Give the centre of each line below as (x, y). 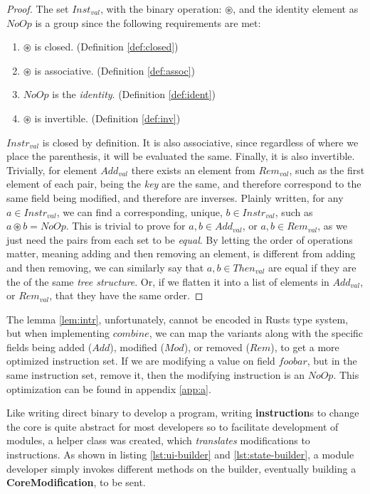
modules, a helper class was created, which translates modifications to (158, 440)
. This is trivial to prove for (126, 226)
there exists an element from (193, 170)
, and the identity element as (296, 9)
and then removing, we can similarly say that (105, 267)
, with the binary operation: (161, 9)
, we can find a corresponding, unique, (139, 211)
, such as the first (327, 170)
